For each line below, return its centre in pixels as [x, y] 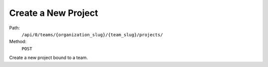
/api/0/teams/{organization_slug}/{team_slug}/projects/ [92, 34]
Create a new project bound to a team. [48, 58]
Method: [18, 42]
